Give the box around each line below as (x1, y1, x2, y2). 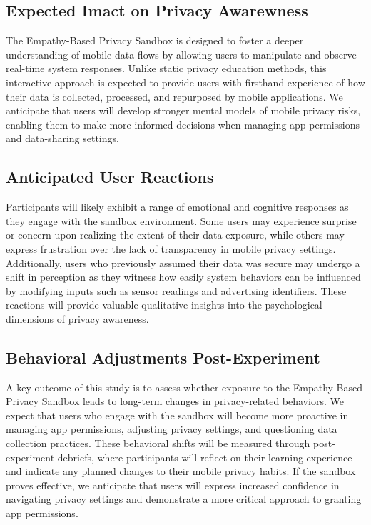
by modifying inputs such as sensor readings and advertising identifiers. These (6, 283, 347, 298)
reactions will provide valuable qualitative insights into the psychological (6, 297, 322, 312)
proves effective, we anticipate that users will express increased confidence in (6, 477, 340, 492)
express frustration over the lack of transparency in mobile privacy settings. (6, 241, 336, 256)
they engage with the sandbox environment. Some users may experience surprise (6, 213, 357, 228)
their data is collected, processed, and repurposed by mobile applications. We (6, 89, 343, 104)
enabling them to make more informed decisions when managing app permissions (6, 116, 360, 131)
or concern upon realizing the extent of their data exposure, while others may (6, 227, 345, 242)
